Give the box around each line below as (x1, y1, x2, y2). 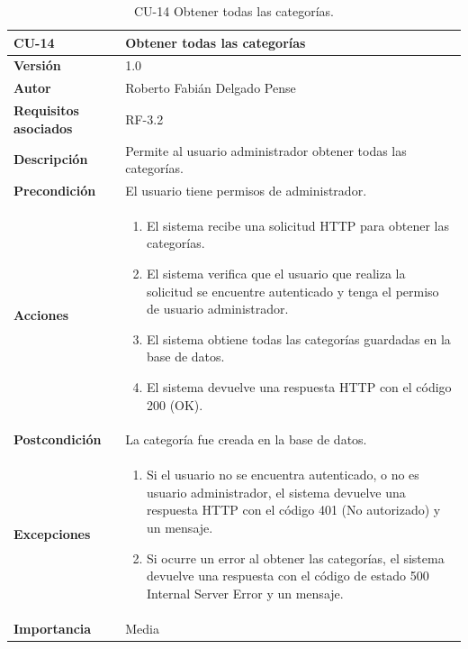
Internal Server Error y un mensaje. (146, 583, 344, 602)
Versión (13, 56, 61, 75)
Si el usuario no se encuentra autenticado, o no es (146, 465, 419, 484)
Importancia (13, 618, 92, 637)
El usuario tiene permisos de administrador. (125, 181, 367, 199)
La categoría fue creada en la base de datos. (125, 430, 367, 449)
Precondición (13, 181, 96, 199)
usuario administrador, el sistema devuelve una (146, 482, 406, 501)
